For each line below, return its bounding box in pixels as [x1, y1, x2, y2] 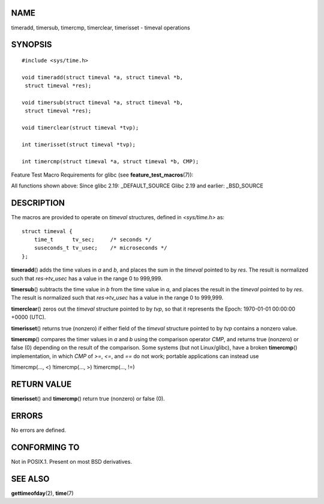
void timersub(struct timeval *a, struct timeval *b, [22, 99, 183, 106]
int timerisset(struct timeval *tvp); [22, 141, 136, 148]
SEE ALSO [11, 473, 50, 484]
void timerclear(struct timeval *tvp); [22, 124, 139, 132]
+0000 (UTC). [11, 314, 46, 321]
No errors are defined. [11, 427, 66, 434]
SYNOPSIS [11, 40, 52, 50]
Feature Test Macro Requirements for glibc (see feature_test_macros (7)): [11, 171, 194, 178]
